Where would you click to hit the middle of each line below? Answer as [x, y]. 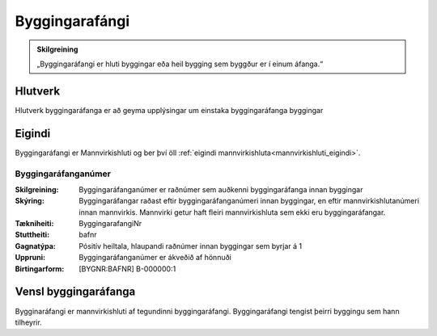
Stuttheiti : [32, 235]
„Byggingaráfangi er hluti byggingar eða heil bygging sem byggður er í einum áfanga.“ [180, 64]
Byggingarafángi [72, 21]
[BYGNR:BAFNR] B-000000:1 [127, 269]
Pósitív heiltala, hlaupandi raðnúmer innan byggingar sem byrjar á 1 [191, 246]
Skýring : [30, 201]
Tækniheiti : [34, 224]
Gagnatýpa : [35, 246]
